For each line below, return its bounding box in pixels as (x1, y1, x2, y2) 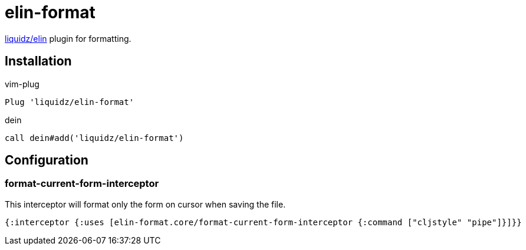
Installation (5, 54, 72, 69)
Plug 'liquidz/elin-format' (5, 97, 134, 107)
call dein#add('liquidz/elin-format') (5, 133, 184, 143)
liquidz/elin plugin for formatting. (5, 33, 131, 44)
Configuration (5, 153, 88, 168)
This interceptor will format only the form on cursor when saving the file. (5, 199, 286, 209)
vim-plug (5, 78, 40, 89)
